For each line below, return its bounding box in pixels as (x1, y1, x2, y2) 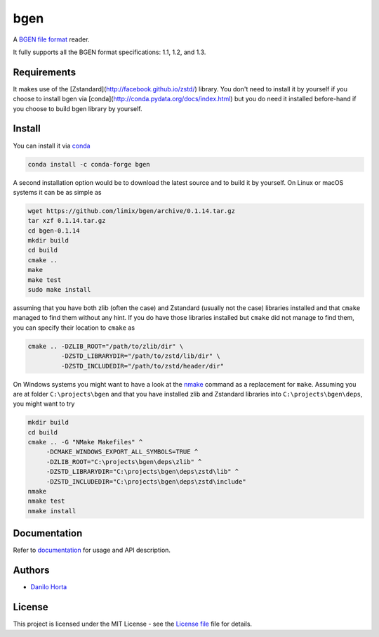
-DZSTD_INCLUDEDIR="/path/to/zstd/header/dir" (60, 362, 225, 370)
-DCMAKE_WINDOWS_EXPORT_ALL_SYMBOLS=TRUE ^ (46, 448, 199, 456)
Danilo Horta (30, 583, 67, 591)
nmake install (27, 507, 77, 515)
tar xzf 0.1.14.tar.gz (27, 217, 106, 225)
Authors (13, 565, 50, 577)
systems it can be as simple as (13, 188, 102, 196)
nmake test (27, 497, 65, 506)
